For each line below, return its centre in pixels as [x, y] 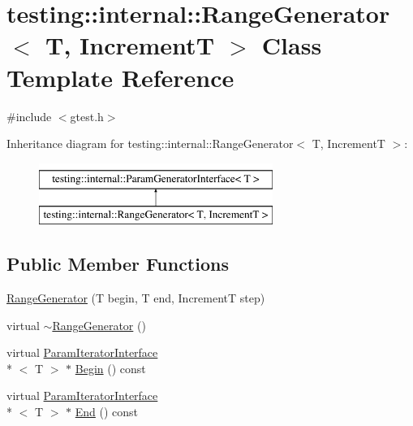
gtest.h [87, 116]
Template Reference [120, 77]
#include [29, 116]
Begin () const [110, 368]
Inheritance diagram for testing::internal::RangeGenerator [150, 143]
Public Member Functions [118, 264]
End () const [107, 412]
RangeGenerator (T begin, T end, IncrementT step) [136, 298]
